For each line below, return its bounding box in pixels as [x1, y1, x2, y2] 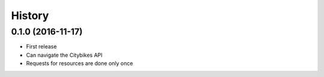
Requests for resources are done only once [26, 60, 133, 67]
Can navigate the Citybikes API [26, 51, 103, 58]
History [11, 9, 49, 22]
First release [26, 43, 57, 50]
